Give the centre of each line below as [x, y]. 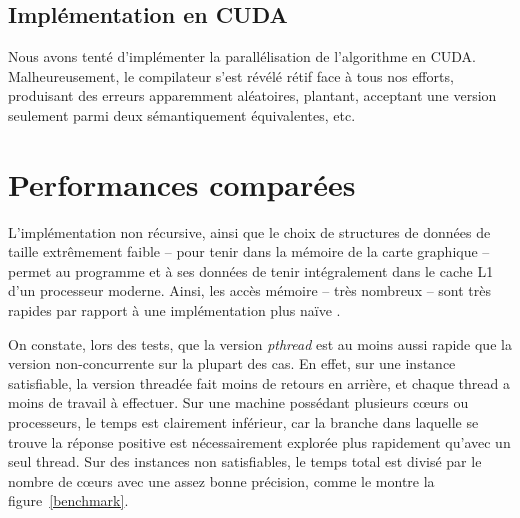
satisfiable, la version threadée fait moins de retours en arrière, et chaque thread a [259, 382]
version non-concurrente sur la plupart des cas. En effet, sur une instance [232, 363]
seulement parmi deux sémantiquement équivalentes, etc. [182, 114]
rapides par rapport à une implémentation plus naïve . [174, 310]
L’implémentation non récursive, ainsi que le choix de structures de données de [249, 231]
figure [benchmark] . [68, 500]
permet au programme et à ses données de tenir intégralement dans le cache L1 [251, 270]
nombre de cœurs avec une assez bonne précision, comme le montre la [221, 480]
